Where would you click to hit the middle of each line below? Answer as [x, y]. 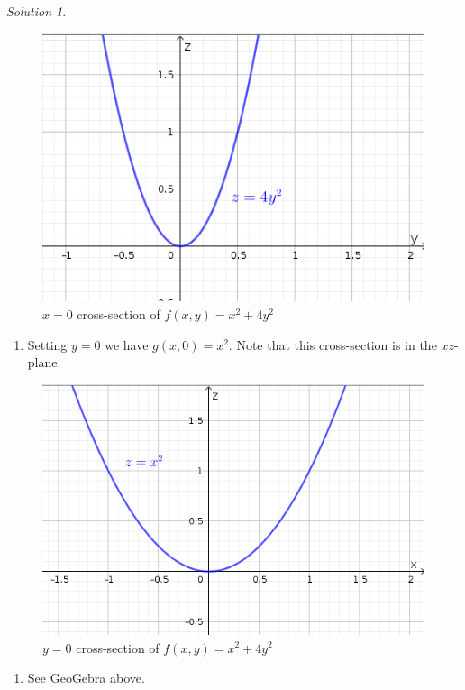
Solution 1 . [36, 11]
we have [127, 344]
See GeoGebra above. [86, 678]
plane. [44, 362]
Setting [47, 344]
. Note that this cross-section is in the [333, 344]
